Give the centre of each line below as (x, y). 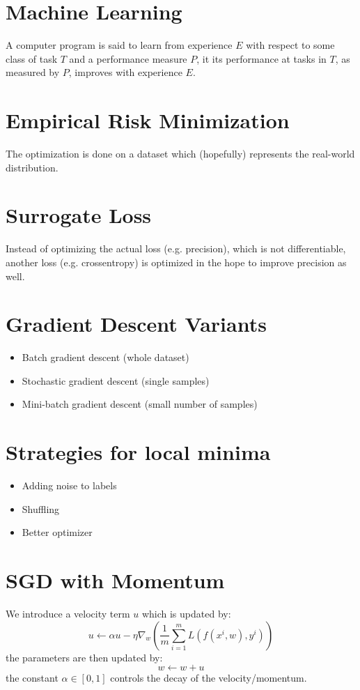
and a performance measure (128, 58)
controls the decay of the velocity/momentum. (209, 678)
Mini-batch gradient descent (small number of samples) (140, 404)
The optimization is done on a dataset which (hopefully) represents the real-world (180, 154)
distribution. (32, 167)
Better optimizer (57, 532)
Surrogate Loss (79, 215)
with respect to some (290, 45)
